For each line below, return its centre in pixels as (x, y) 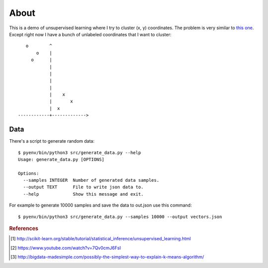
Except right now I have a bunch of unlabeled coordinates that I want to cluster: (90, 34)
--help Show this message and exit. (83, 194)
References (24, 229)
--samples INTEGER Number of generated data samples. (91, 180)
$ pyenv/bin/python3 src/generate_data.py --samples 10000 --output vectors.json (120, 216)
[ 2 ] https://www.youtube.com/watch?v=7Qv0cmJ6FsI (66, 248)
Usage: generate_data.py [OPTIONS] (61, 159)
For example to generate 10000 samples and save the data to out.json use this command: (100, 205)
